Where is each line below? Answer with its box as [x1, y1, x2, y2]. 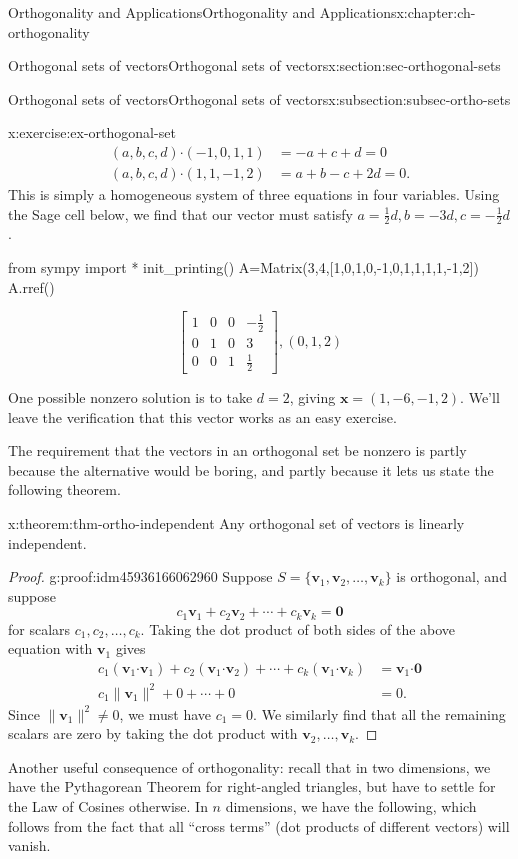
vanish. [8, 835, 51, 856]
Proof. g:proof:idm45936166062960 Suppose [8, 566, 273, 587]
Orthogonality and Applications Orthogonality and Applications [8, 2, 397, 22]
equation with [8, 638, 93, 659]
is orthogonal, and [396, 566, 507, 587]
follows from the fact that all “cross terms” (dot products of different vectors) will [8, 815, 510, 836]
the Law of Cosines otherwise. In [8, 795, 208, 816]
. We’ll [460, 387, 500, 408]
